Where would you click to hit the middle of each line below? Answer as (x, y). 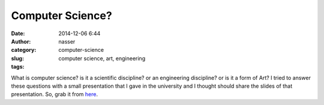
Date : (18, 33)
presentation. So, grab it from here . (55, 94)
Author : (21, 41)
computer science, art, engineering (102, 58)
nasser (67, 41)
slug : (17, 58)
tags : (18, 67)
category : (24, 50)
